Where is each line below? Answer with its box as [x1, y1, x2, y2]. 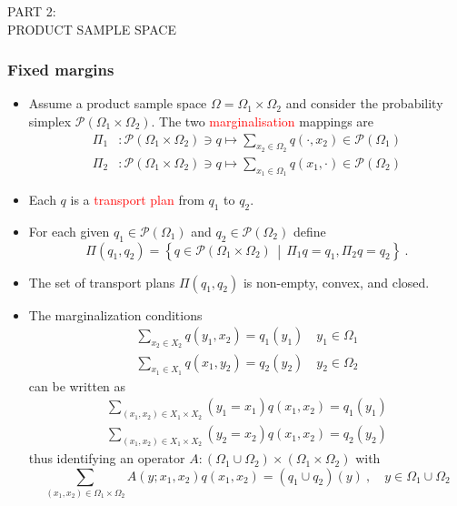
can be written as [28, 376, 126, 395]
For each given [28, 221, 110, 240]
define [293, 221, 326, 240]
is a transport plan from [70, 190, 204, 209]
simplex [28, 112, 72, 130]
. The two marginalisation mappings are [151, 112, 374, 130]
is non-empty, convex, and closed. [243, 272, 430, 291]
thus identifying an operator [28, 449, 185, 468]
